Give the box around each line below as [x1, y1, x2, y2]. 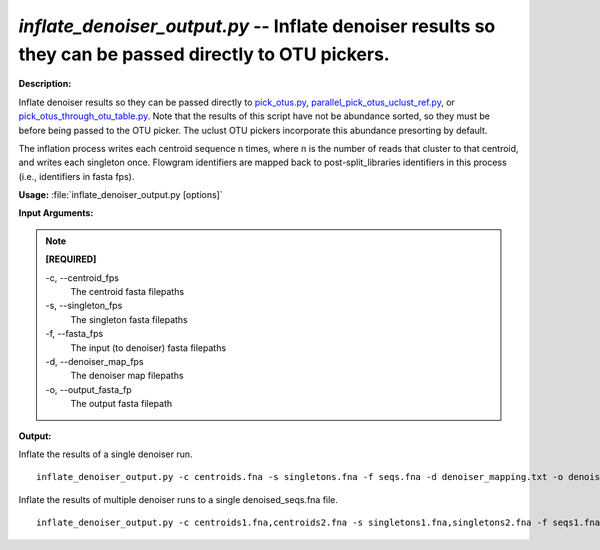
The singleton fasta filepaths [70, 313, 189, 325]
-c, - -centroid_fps [45, 271, 120, 284]
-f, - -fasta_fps [45, 328, 104, 340]
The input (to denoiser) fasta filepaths [70, 341, 227, 354]
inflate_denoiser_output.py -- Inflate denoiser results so [18, 15, 496, 37]
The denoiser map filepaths [70, 370, 184, 382]
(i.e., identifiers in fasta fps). [18, 170, 135, 182]
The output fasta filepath [70, 398, 173, 410]
